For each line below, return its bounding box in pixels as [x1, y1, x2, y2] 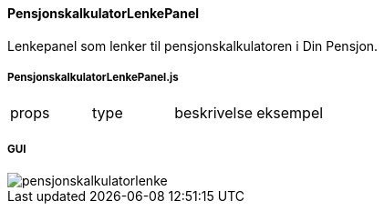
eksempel [256, 104, 324, 123]
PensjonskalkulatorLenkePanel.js [7, 71, 179, 84]
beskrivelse [174, 104, 254, 123]
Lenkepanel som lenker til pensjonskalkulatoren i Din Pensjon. [7, 37, 379, 54]
